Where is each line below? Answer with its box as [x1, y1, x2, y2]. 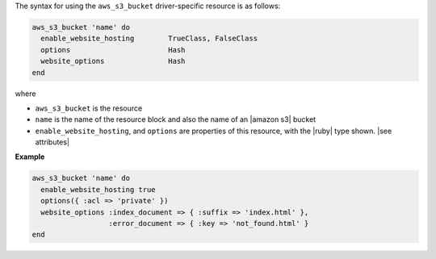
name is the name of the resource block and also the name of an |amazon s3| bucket [35, 115, 317, 124]
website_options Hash [40, 56, 186, 66]
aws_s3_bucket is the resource [35, 103, 143, 113]
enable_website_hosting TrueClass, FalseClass [40, 34, 258, 44]
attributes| [35, 137, 70, 147]
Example [15, 152, 45, 161]
